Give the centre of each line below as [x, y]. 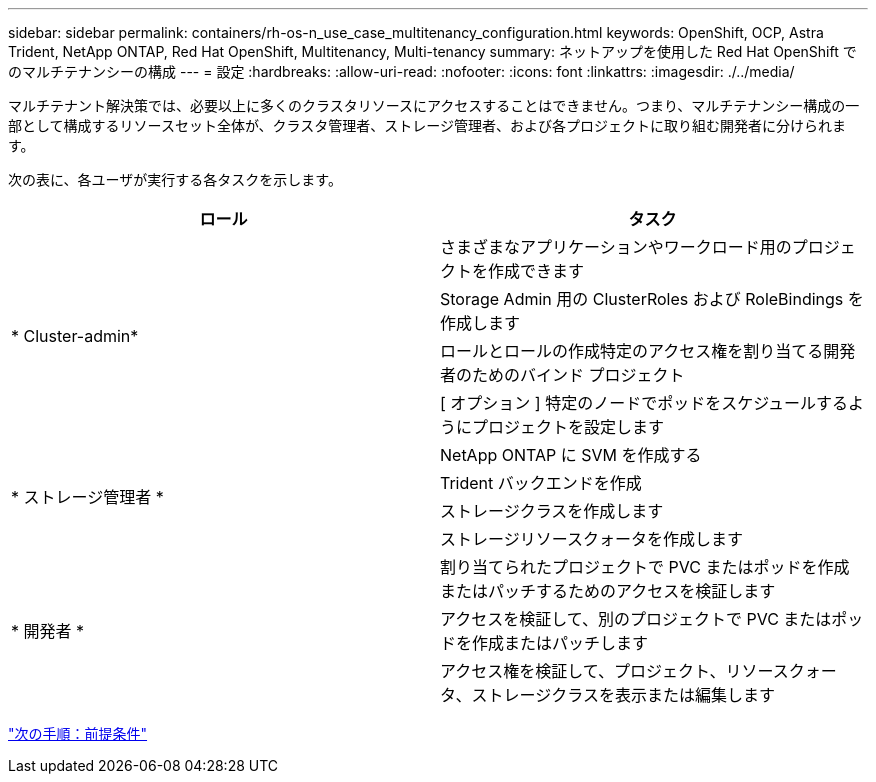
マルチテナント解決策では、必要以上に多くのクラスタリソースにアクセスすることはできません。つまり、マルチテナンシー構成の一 [434, 105]
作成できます [536, 271]
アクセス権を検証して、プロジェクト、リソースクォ [630, 671]
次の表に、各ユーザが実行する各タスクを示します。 [175, 179]
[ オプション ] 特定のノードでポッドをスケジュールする [644, 403]
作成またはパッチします [560, 643]
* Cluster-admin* [75, 336]
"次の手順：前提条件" [78, 733]
